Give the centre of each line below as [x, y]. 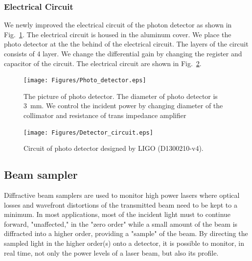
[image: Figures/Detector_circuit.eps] [88, 132]
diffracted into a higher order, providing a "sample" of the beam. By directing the [126, 233]
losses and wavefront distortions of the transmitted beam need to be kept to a [121, 204]
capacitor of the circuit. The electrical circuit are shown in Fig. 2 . [103, 63]
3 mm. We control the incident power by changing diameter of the [123, 106]
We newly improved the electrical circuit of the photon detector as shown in [118, 25]
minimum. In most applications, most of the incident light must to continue [117, 214]
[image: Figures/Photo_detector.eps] [85, 81]
